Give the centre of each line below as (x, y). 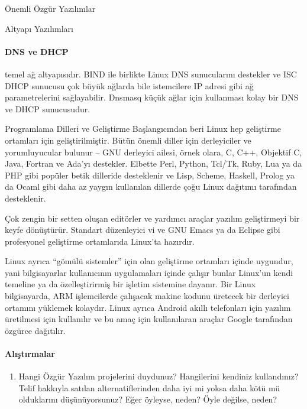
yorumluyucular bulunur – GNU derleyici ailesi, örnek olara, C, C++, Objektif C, (153, 152)
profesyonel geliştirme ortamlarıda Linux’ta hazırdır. (100, 241)
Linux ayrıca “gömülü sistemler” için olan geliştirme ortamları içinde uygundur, (149, 261)
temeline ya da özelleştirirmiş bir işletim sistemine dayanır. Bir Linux (130, 284)
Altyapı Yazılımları (39, 28)
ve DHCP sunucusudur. (48, 108)
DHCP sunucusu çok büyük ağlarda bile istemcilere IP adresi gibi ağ (129, 85)
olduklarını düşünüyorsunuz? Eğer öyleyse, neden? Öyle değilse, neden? (148, 399)
